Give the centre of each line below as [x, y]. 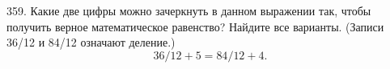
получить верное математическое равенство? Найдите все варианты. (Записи [195, 26]
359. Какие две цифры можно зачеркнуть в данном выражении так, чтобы [189, 10]
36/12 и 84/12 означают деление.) [91, 42]
